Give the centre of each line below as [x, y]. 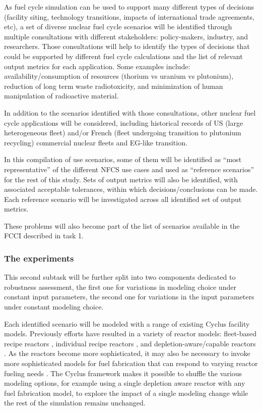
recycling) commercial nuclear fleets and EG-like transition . [96, 142]
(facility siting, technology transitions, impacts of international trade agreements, [129, 16]
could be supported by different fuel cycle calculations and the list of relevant [123, 56]
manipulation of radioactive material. [61, 96]
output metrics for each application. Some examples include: [97, 66]
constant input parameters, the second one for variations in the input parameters [129, 297]
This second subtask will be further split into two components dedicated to [120, 277]
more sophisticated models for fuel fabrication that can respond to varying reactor [131, 363]
